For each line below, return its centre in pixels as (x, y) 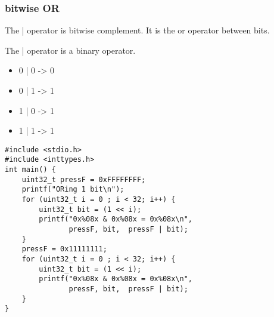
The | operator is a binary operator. (70, 50)
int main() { (30, 170)
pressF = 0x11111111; (64, 249)
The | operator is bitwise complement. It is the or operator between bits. (137, 30)
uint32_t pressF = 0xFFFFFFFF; (84, 179)
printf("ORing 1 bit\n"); (73, 190)
